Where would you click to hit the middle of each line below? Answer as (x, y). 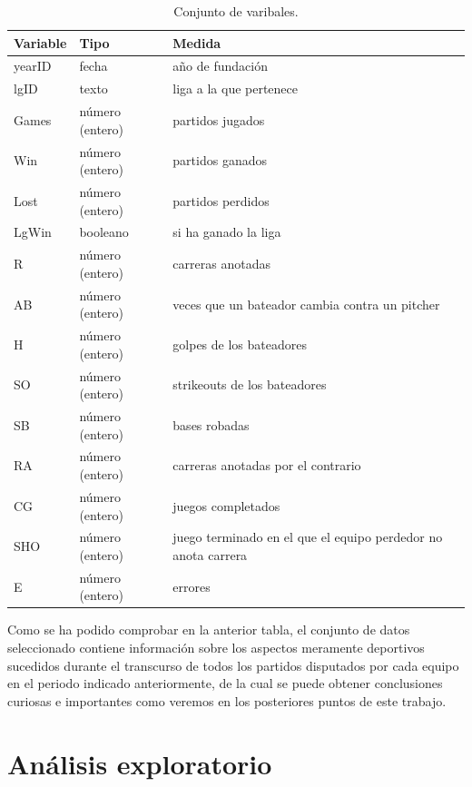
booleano (104, 232)
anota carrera (210, 554)
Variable (40, 42)
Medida (197, 42)
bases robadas (211, 424)
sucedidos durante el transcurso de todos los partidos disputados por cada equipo (233, 665)
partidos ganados (220, 160)
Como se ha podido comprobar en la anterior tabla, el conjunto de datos (209, 630)
